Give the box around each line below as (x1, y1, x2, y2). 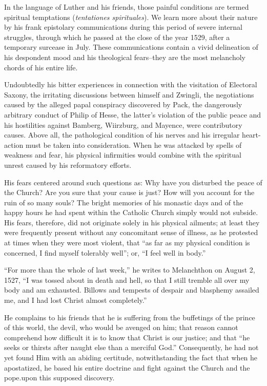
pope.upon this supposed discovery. (4, 372, 115, 383)
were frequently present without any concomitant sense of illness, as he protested (4, 227, 258, 238)
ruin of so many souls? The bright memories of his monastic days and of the (4, 197, 243, 207)
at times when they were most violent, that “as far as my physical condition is (4, 237, 250, 248)
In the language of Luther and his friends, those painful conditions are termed (4, 2, 249, 12)
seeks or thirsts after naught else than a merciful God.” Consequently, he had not (4, 342, 259, 353)
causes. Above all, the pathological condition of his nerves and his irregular (4, 129, 240, 140)
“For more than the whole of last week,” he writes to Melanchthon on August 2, (4, 264, 255, 275)
